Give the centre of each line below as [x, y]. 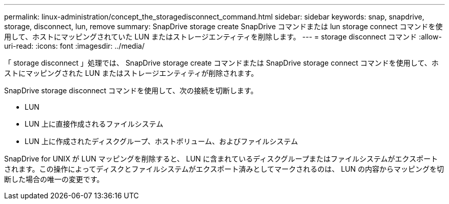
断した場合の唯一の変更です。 [54, 179]
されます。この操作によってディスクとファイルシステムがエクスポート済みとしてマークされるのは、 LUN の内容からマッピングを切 [224, 169]
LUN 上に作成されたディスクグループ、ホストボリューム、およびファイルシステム [161, 141]
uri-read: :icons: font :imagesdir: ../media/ [74, 46]
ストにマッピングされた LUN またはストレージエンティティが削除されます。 [131, 73]
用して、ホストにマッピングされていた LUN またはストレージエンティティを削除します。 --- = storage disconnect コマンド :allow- [223, 37]
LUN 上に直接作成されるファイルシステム [94, 124]
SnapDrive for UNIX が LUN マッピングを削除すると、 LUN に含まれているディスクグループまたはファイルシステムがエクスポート [221, 159]
